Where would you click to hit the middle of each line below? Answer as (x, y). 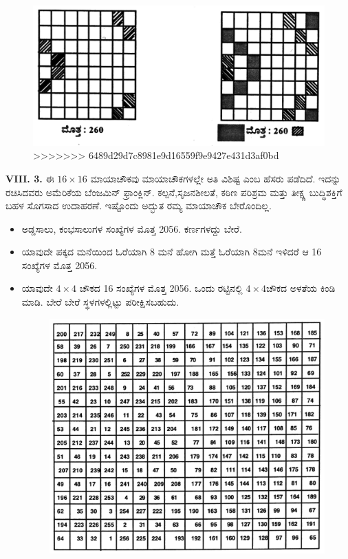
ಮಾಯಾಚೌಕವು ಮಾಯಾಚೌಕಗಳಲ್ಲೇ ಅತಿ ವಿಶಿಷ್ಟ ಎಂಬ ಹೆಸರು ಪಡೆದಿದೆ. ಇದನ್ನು (216, 178)
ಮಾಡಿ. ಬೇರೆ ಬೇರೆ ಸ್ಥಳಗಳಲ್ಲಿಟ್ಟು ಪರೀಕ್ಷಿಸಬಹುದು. (100, 302)
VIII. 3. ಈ (30, 178)
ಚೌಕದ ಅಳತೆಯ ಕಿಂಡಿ (301, 288)
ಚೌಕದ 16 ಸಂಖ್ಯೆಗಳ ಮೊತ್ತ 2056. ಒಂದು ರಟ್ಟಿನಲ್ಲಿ (161, 288)
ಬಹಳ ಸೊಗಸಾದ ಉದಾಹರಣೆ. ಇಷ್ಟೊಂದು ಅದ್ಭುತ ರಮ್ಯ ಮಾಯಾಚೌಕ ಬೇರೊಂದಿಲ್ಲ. (139, 205)
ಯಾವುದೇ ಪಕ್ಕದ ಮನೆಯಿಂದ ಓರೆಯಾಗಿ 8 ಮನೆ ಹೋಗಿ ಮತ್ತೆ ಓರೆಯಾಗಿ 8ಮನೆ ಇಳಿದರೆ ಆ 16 (172, 252)
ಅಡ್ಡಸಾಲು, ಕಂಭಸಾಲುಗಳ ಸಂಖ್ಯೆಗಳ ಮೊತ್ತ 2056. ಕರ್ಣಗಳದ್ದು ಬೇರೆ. (132, 228)
